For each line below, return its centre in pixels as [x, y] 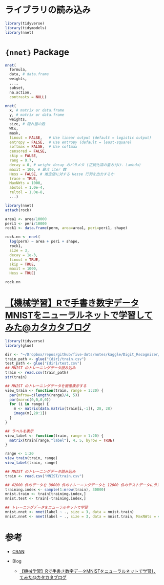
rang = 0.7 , [22, 160]
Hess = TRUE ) [23, 273]
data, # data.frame [29, 74]
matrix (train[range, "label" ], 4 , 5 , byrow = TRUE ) [62, 440]
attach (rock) [18, 210]
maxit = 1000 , [24, 269]
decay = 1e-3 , [24, 255]
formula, [18, 70]
